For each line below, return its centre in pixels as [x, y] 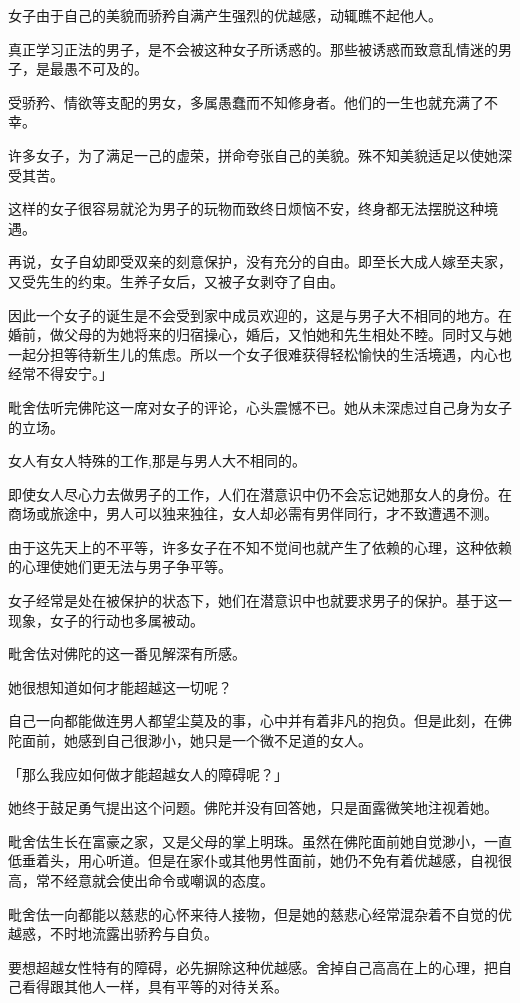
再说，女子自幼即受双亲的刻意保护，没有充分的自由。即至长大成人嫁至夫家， [260, 261]
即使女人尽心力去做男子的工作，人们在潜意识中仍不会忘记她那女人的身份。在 [260, 493]
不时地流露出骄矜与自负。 [133, 933]
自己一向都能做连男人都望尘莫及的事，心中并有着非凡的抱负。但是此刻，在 [253, 720]
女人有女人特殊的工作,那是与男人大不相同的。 [157, 460]
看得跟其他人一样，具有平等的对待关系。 [154, 986]
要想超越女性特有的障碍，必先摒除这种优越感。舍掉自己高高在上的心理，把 [253, 966]
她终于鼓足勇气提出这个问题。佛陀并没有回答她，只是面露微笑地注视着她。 [253, 807]
